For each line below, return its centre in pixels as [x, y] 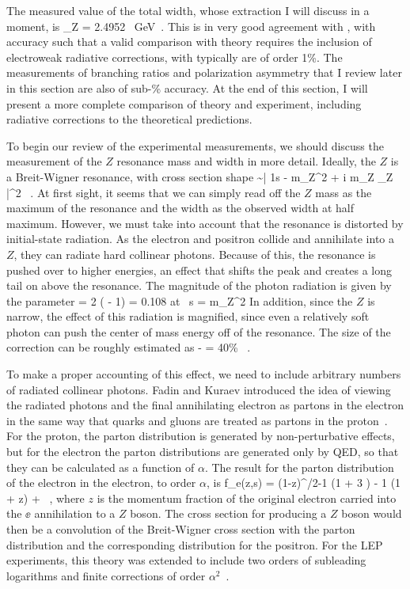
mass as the [344, 192]
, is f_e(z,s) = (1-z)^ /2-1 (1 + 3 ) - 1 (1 [304, 483]
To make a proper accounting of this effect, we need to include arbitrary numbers [204, 374]
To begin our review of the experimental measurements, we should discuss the [195, 145]
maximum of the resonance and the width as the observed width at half [180, 208]
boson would [372, 513]
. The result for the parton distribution [299, 467]
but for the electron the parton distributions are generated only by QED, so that [203, 452]
